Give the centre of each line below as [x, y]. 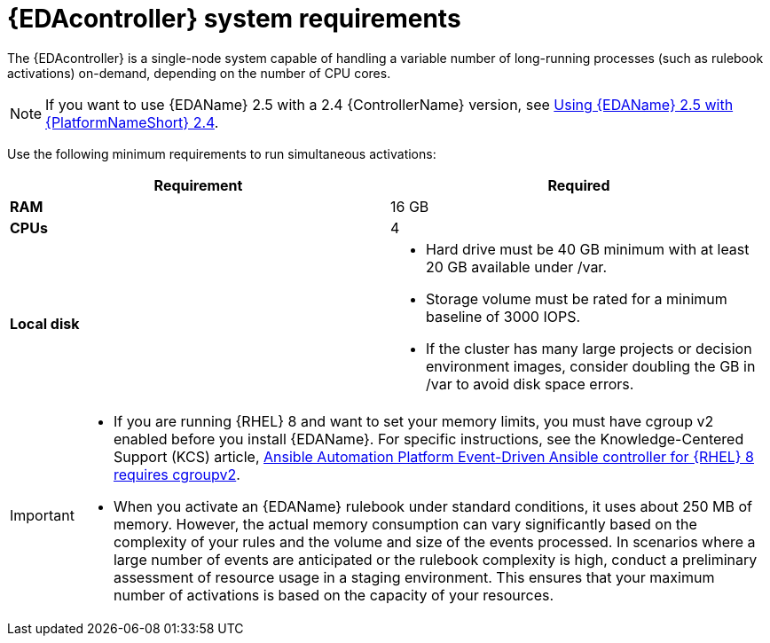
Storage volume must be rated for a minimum [577, 298]
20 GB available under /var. [516, 267]
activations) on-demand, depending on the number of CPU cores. [199, 73]
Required [579, 185]
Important [42, 515]
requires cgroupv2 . [177, 474]
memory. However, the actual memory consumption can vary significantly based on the [405, 524]
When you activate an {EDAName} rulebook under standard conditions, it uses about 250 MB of [432, 506]
